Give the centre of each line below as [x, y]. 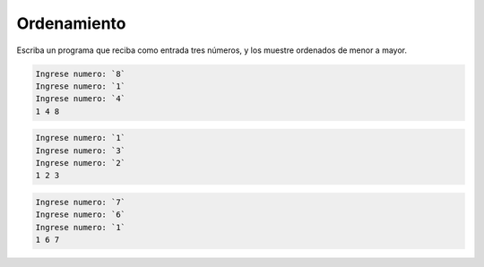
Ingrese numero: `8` [80, 73]
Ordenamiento [71, 23]
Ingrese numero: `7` [80, 202]
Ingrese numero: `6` [80, 215]
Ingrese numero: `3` [80, 151]
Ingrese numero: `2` [80, 163]
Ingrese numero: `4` [80, 99]
